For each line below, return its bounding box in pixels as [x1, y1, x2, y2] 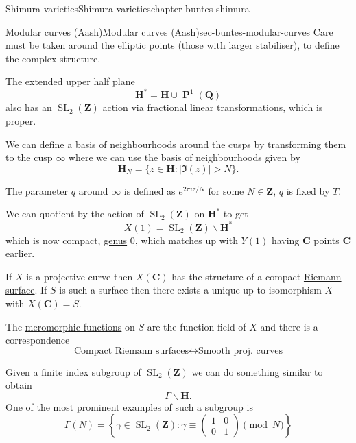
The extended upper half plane [5, 74, 135, 88]
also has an [5, 100, 52, 115]
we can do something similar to [191, 364, 323, 379]
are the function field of [147, 319, 246, 333]
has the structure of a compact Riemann [171, 269, 342, 283]
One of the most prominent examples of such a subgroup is [5, 399, 253, 414]
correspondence [5, 333, 70, 347]
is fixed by [286, 183, 330, 197]
